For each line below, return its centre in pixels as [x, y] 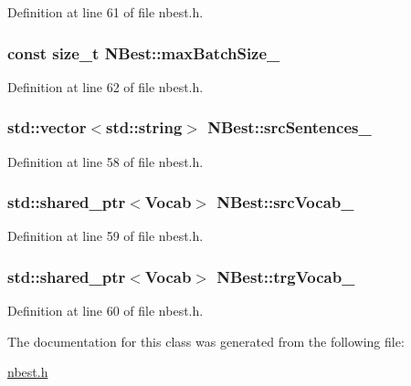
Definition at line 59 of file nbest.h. [105, 236]
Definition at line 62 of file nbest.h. [105, 86]
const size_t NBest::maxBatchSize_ [144, 52]
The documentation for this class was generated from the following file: [206, 341]
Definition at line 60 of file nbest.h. [105, 311]
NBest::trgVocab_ [286, 276]
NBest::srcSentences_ [290, 127]
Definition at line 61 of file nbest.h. [105, 12]
